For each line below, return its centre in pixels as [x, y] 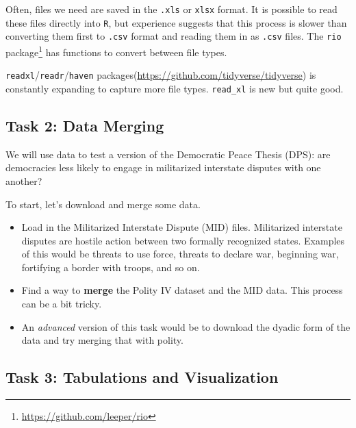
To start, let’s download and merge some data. [103, 204]
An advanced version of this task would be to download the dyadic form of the [186, 326]
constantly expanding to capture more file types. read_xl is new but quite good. [175, 88]
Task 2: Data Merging [85, 125]
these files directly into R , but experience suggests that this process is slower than [176, 22]
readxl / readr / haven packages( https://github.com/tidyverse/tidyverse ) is [161, 75]
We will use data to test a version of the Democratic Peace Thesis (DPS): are [168, 154]
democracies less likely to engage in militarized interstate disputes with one [163, 167]
